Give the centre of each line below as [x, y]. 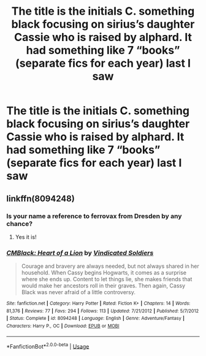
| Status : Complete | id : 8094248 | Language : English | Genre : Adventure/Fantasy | [96, 319]
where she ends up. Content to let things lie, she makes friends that [107, 279]
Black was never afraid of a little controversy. [78, 292]
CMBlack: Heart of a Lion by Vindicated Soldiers [80, 252]
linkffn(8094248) [40, 198]
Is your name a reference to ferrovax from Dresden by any [94, 216]
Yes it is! [26, 237]
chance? [20, 224]
